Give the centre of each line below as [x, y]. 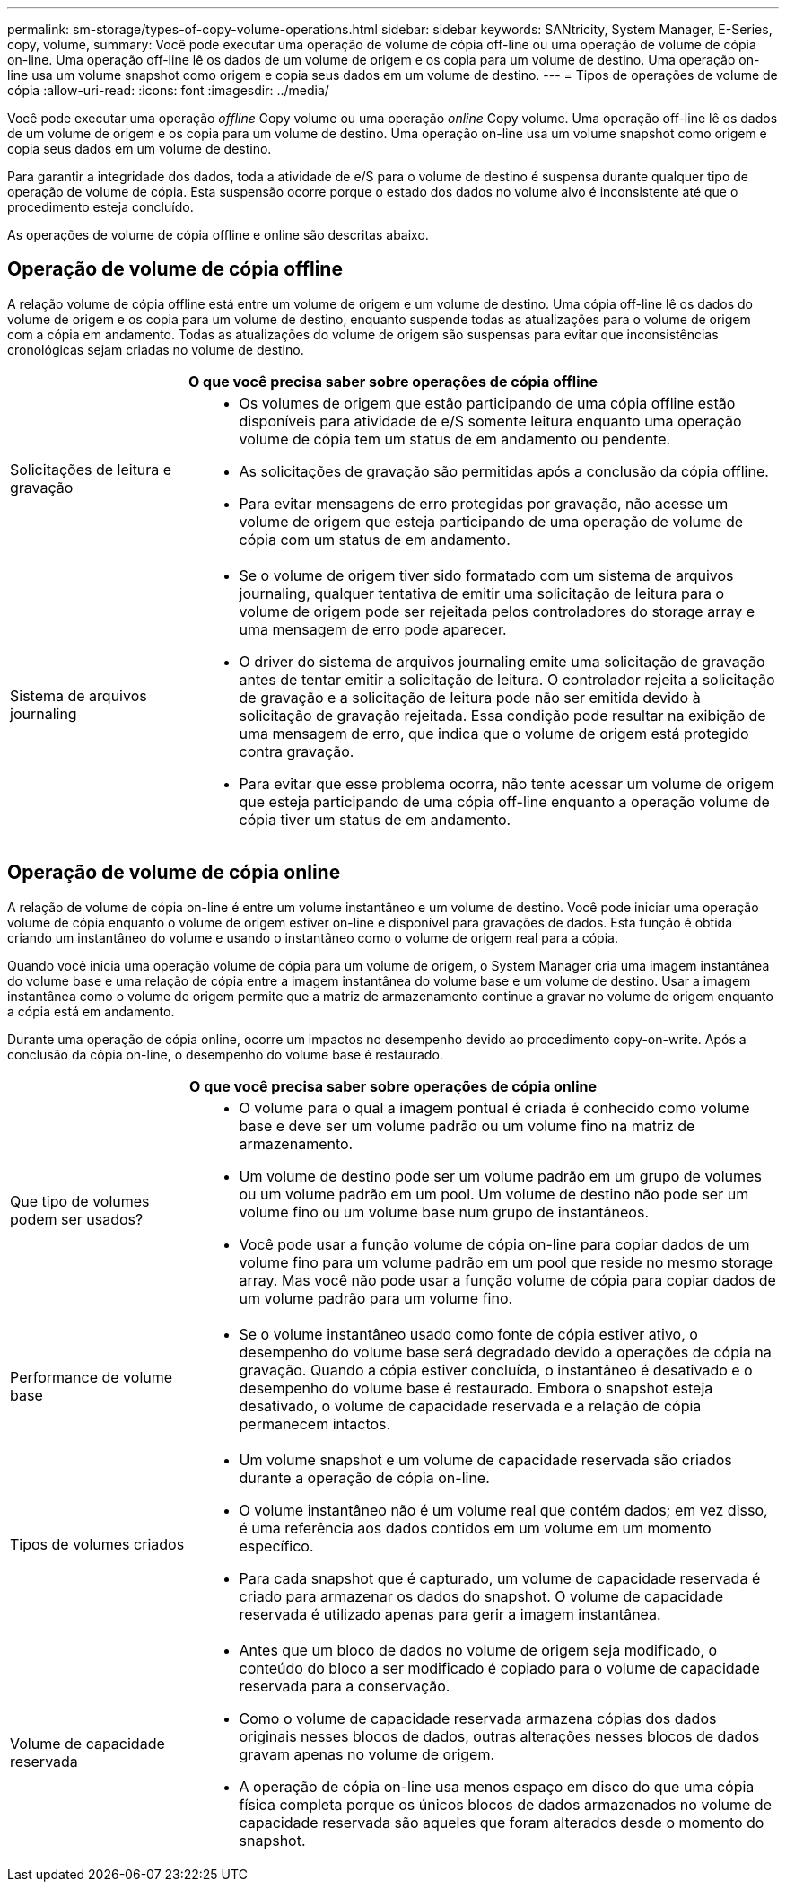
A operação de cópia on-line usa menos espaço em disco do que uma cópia [497, 1786]
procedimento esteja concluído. [100, 207]
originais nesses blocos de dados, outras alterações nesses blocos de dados [499, 1736]
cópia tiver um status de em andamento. [375, 819]
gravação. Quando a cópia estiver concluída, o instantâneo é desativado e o [496, 1370]
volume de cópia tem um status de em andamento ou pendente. [455, 439]
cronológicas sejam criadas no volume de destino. [156, 349]
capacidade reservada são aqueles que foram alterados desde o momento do [502, 1822]
